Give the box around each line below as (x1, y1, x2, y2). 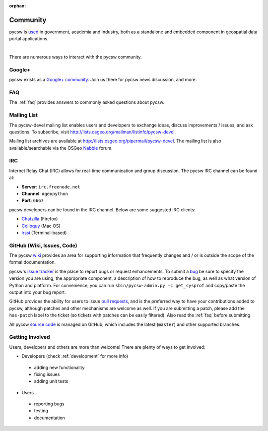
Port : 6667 (21, 197, 44, 203)
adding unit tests (34, 378, 68, 384)
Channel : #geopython (21, 190, 68, 196)
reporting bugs (34, 401, 65, 407)
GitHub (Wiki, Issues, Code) (9, 242, 77, 249)
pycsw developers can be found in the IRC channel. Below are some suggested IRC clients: (9, 206, 196, 213)
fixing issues (34, 371, 60, 377)
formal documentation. (9, 259, 56, 265)
